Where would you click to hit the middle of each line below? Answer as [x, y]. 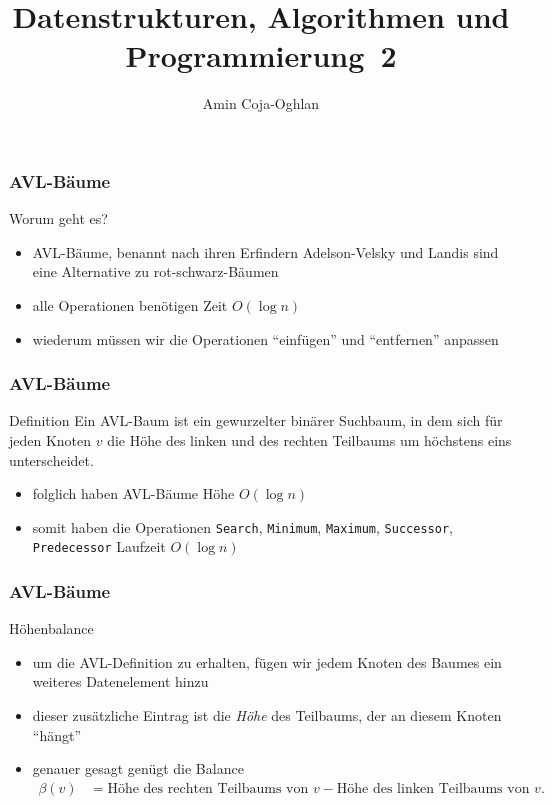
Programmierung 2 [261, 55]
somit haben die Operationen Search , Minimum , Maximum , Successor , [242, 526]
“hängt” [57, 734]
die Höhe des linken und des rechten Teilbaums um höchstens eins [309, 439]
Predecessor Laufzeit [99, 546]
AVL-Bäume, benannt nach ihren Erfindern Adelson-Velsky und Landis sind [265, 251]
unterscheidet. [51, 459]
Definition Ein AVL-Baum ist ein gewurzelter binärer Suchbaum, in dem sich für [256, 420]
